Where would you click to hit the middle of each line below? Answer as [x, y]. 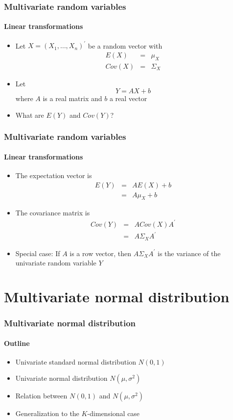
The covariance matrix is [53, 213]
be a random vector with [125, 45]
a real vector [128, 98]
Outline [17, 343]
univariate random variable [56, 263]
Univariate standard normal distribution [76, 361]
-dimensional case [114, 413]
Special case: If [38, 253]
